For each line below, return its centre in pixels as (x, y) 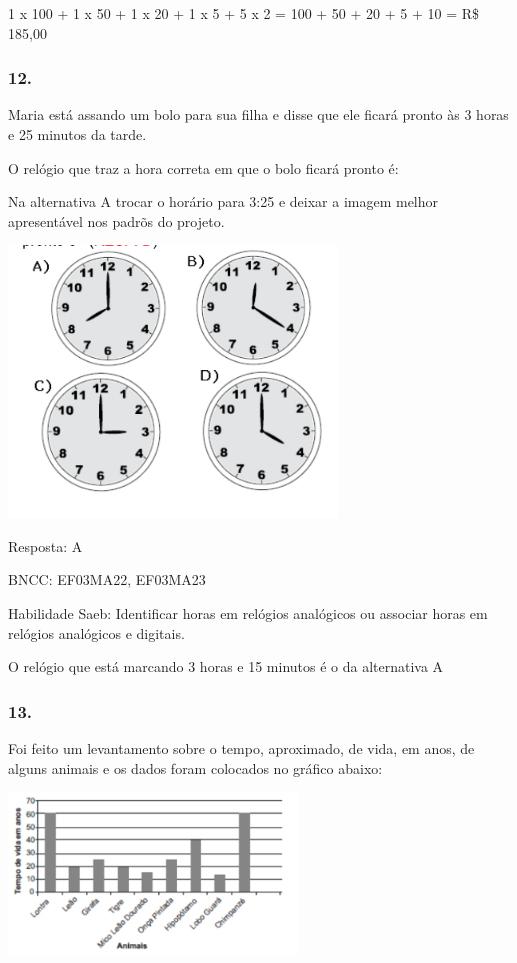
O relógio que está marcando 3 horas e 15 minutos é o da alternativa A (226, 666)
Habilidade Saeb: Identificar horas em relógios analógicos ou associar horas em (248, 612)
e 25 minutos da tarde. (77, 134)
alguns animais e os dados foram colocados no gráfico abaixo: (195, 767)
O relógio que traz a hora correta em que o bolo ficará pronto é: (203, 167)
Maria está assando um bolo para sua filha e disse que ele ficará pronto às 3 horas (258, 114)
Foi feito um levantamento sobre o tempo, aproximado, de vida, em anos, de (241, 747)
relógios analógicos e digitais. (96, 632)
